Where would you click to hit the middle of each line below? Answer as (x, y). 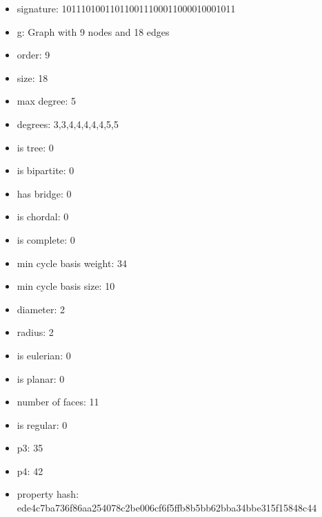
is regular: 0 (42, 424)
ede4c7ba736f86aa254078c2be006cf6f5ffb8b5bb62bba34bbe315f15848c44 (167, 508)
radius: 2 (35, 332)
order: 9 (33, 55)
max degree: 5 (46, 101)
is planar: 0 (41, 378)
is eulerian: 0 (44, 355)
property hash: (48, 494)
